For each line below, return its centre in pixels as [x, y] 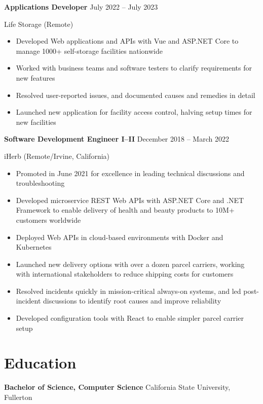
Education [40, 363]
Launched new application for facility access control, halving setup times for [134, 112]
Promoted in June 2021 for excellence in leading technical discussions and [130, 173]
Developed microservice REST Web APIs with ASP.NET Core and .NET [130, 200]
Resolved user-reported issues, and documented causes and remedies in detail [136, 95]
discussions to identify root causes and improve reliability [132, 301]
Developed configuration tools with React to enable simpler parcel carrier [130, 318]
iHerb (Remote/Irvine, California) [57, 156]
